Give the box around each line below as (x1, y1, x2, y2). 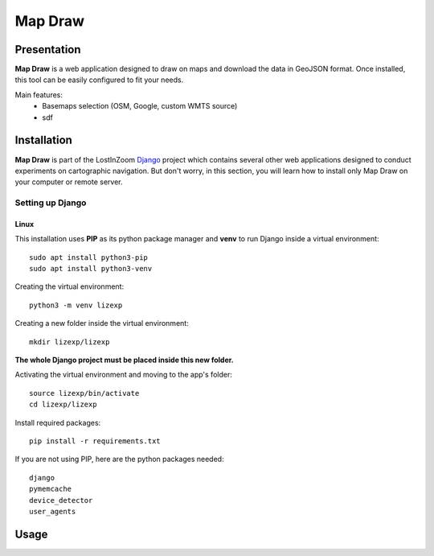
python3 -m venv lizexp (29, 300, 123, 310)
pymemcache (29, 484, 72, 494)
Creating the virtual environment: (14, 282, 125, 291)
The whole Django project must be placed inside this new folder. (14, 355, 235, 364)
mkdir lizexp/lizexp (29, 337, 110, 346)
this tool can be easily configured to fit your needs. (14, 75, 184, 84)
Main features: (14, 89, 63, 100)
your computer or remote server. (14, 177, 124, 187)
